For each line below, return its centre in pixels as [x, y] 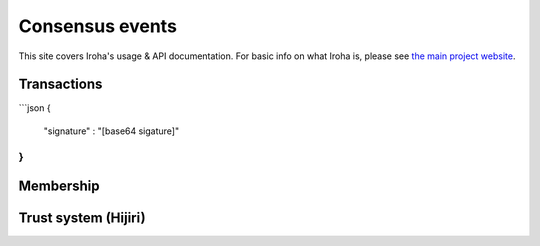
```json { [34, 108]
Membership [59, 186]
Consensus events [97, 26]
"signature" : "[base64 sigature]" [111, 131]
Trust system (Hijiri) [82, 218]
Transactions [60, 84]
